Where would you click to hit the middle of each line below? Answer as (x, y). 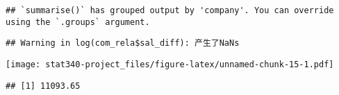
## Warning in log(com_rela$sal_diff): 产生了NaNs (123, 43)
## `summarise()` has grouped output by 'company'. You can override (170, 10)
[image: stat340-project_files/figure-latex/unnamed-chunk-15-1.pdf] (170, 64)
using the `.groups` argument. (78, 22)
